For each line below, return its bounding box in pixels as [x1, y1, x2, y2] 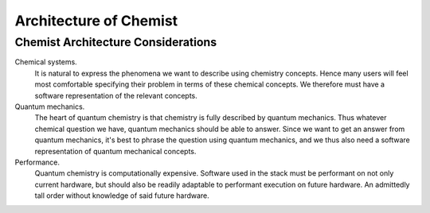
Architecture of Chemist [14, 12, 178, 29]
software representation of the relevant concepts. [34, 91, 198, 100]
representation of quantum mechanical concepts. [34, 146, 197, 156]
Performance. [14, 157, 60, 167]
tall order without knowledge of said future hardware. [34, 191, 210, 200]
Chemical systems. [14, 57, 77, 67]
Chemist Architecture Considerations [14, 35, 217, 49]
